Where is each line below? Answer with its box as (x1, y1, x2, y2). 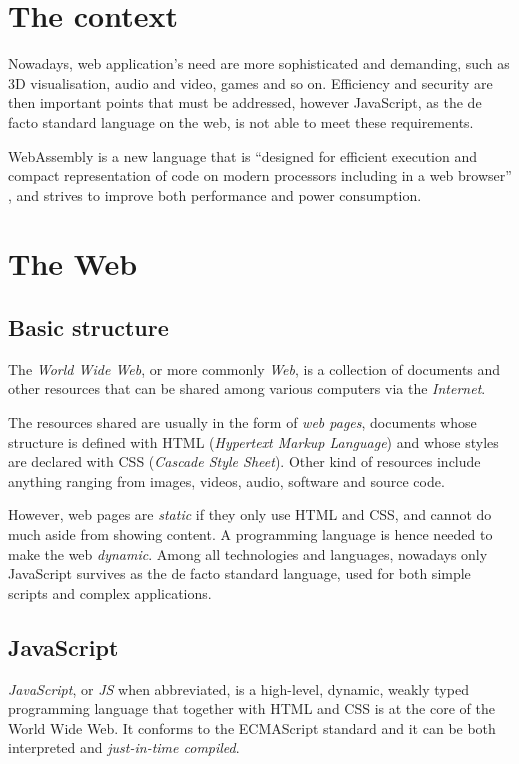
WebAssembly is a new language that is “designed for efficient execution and (8, 145, 477, 166)
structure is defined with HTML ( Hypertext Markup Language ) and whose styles (8, 431, 499, 452)
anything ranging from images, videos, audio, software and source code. (8, 470, 445, 491)
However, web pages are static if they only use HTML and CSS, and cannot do (8, 504, 492, 525)
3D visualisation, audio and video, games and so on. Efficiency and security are (8, 72, 493, 93)
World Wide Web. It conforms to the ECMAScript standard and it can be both (8, 717, 496, 738)
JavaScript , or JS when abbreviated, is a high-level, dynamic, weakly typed (8, 678, 469, 699)
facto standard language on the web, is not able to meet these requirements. (8, 111, 474, 132)
